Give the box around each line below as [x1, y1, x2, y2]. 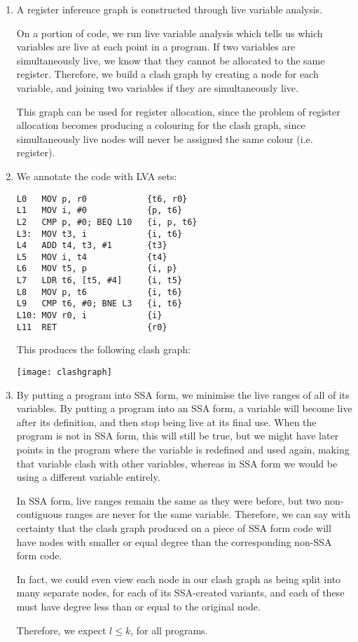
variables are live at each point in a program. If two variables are [16, 39, 296, 54]
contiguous [16, 507, 62, 521]
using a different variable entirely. [16, 470, 160, 484]
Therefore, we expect [16, 622, 106, 637]
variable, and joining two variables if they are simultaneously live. [16, 80, 298, 95]
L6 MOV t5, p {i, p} [16, 264, 177, 274]
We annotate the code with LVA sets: [16, 168, 177, 183]
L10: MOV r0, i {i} [16, 310, 163, 321]
